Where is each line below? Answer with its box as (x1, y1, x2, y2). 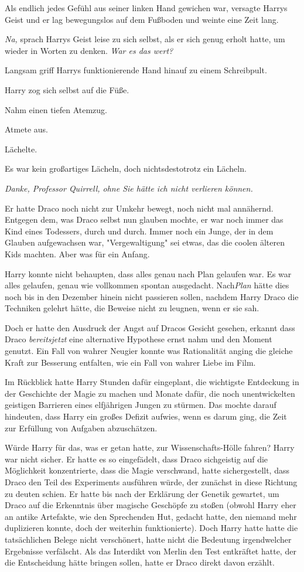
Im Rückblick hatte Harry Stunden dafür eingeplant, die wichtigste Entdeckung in (5, 376, 299, 388)
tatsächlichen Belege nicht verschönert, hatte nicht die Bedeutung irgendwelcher (5, 533, 292, 545)
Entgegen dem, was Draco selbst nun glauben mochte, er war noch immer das (5, 213, 283, 226)
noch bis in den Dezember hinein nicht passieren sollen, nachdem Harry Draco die (5, 290, 299, 302)
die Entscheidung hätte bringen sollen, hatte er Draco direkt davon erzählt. (5, 556, 275, 568)
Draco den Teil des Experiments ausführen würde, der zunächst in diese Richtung (5, 476, 298, 488)
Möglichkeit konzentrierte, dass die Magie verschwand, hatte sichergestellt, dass (5, 464, 289, 476)
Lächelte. (5, 142, 37, 155)
